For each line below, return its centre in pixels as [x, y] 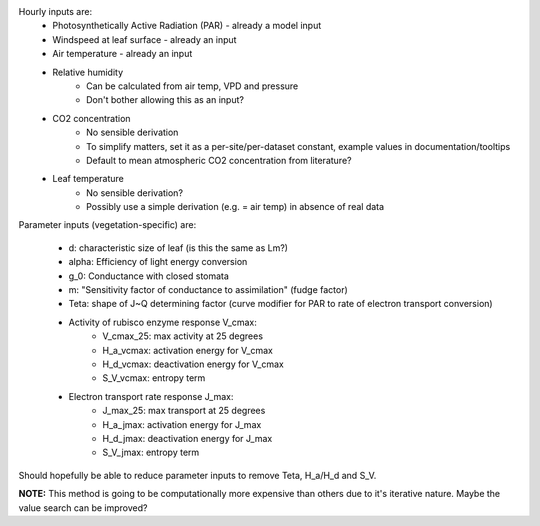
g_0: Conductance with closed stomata [149, 276]
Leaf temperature [88, 179]
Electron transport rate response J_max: [151, 396]
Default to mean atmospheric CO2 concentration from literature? [219, 160]
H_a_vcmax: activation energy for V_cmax [188, 350]
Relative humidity [88, 72]
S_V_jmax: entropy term [151, 452]
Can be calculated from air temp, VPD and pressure [192, 86]
